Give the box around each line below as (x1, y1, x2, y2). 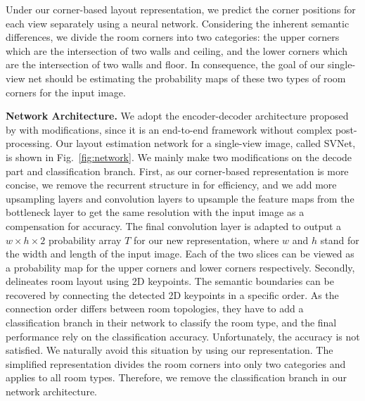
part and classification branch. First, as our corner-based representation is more (6, 163, 349, 178)
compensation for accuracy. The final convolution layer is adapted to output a (6, 218, 342, 233)
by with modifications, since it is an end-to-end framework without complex (6, 122, 333, 136)
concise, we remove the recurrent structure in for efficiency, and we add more (6, 177, 337, 192)
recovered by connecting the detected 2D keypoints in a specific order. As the (6, 287, 339, 302)
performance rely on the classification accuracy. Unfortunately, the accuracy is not (6, 329, 360, 343)
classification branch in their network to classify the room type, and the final (6, 315, 337, 330)
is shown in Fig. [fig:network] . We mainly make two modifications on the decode (6, 149, 352, 164)
